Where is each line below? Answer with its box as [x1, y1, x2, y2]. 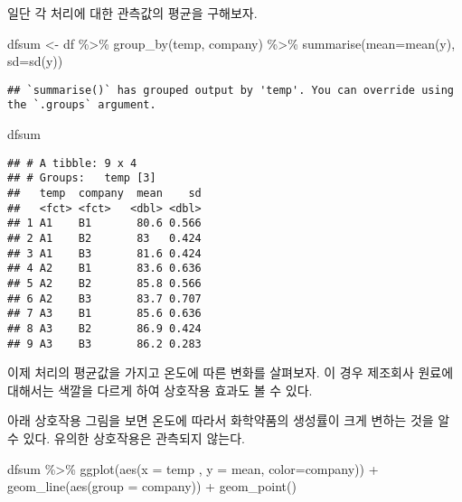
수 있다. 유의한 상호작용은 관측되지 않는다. [7, 429, 245, 447]
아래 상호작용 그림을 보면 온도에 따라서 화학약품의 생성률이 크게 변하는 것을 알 [7, 411, 450, 430]
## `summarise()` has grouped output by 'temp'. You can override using [7, 83, 454, 97]
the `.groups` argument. [7, 98, 156, 112]
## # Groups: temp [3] [7, 172, 156, 185]
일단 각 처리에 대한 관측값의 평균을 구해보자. [7, 4, 258, 22]
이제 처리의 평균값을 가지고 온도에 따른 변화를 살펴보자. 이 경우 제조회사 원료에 [7, 363, 454, 382]
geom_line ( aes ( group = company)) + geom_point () [7, 477, 297, 496]
